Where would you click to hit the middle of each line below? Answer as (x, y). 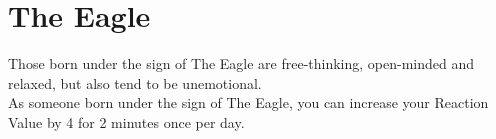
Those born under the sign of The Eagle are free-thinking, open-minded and (241, 63)
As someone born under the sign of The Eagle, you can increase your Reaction (248, 102)
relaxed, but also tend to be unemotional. (135, 82)
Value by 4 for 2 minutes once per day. (126, 121)
